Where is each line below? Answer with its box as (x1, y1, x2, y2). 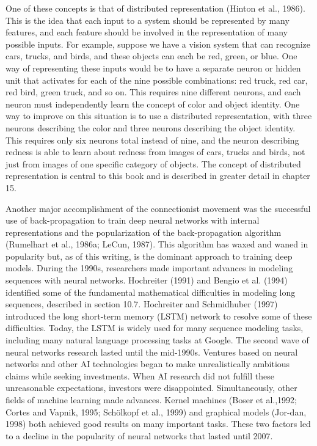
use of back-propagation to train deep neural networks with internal (5, 214, 260, 227)
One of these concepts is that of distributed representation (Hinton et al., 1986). (5, 2, 305, 14)
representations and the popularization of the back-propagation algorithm (5, 225, 282, 238)
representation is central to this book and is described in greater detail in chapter (5, 169, 310, 182)
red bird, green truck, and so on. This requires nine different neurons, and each (5, 86, 301, 98)
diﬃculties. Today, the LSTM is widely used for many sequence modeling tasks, (5, 321, 304, 334)
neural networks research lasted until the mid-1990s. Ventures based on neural (5, 345, 298, 358)
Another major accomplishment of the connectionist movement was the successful (5, 202, 311, 214)
